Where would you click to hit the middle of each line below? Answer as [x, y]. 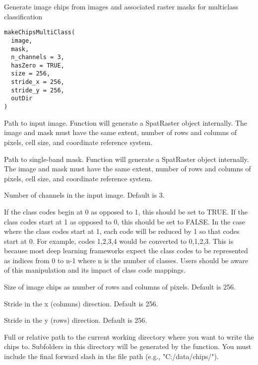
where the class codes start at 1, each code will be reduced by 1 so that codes [122, 231]
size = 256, [31, 74]
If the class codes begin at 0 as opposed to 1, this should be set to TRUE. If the [126, 211]
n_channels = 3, [38, 57]
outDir [22, 99]
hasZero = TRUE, [38, 65]
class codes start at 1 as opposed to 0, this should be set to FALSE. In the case [125, 221]
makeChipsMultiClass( [40, 33]
